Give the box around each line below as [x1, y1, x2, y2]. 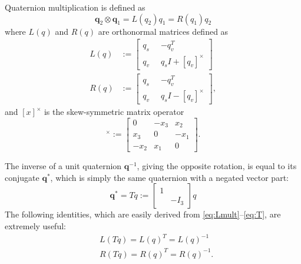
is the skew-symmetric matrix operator [44, 105, 184, 118]
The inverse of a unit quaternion [5, 160, 122, 172]
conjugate [5, 171, 39, 183]
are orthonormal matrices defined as [98, 25, 229, 37]
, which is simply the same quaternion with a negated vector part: [50, 171, 289, 183]
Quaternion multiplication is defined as [5, 1, 145, 13]
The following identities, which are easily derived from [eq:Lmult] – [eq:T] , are [5, 208, 281, 220]
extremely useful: [5, 219, 66, 232]
